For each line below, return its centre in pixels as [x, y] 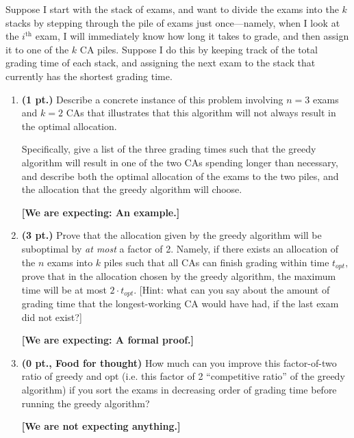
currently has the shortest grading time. [89, 76]
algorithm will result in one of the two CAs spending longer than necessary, [180, 162]
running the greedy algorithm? [86, 403]
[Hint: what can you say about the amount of [235, 289]
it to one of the [37, 49]
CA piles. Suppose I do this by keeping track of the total [199, 49]
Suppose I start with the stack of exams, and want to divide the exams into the [172, 9]
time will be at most [64, 289]
